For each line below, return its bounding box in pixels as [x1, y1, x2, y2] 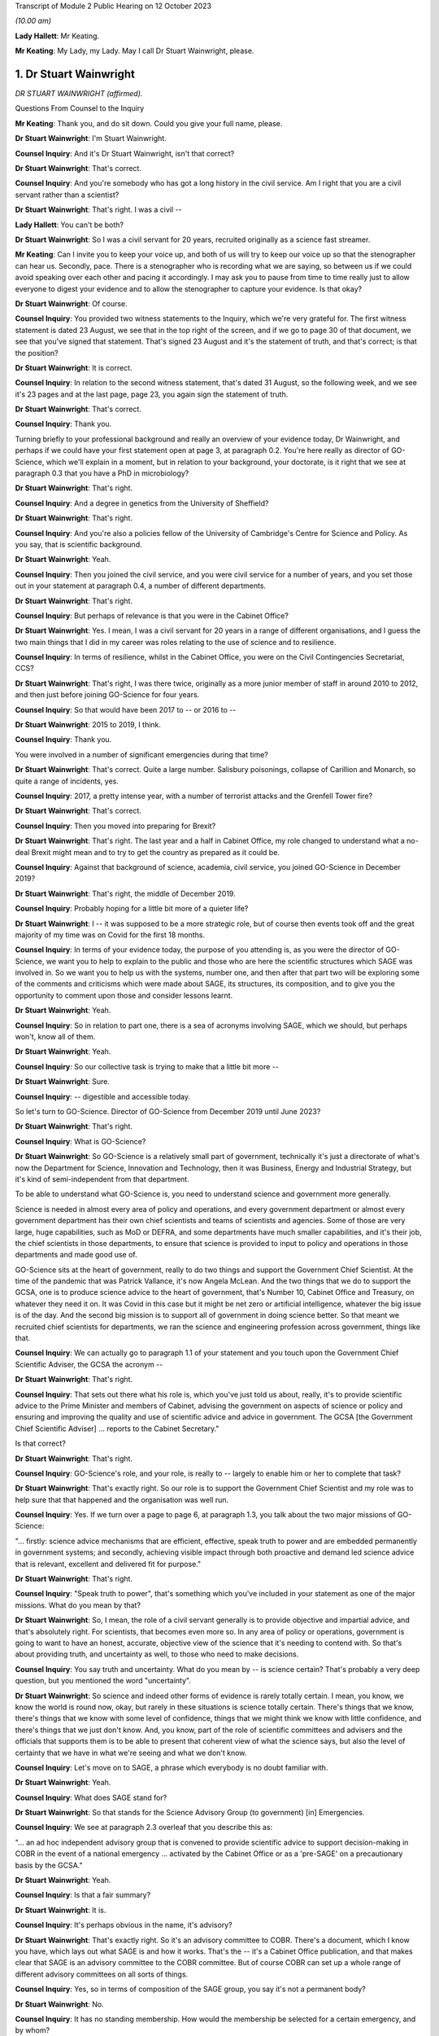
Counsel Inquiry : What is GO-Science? [15, 1136, 146, 1146]
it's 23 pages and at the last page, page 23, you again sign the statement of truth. [15, 389, 289, 399]
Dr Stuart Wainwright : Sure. [15, 1077, 110, 1086]
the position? [15, 348, 59, 358]
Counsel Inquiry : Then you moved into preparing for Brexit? [15, 821, 216, 831]
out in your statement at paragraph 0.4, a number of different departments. [15, 581, 267, 590]
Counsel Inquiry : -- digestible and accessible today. [15, 1091, 191, 1101]
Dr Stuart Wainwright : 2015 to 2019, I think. [15, 720, 162, 730]
